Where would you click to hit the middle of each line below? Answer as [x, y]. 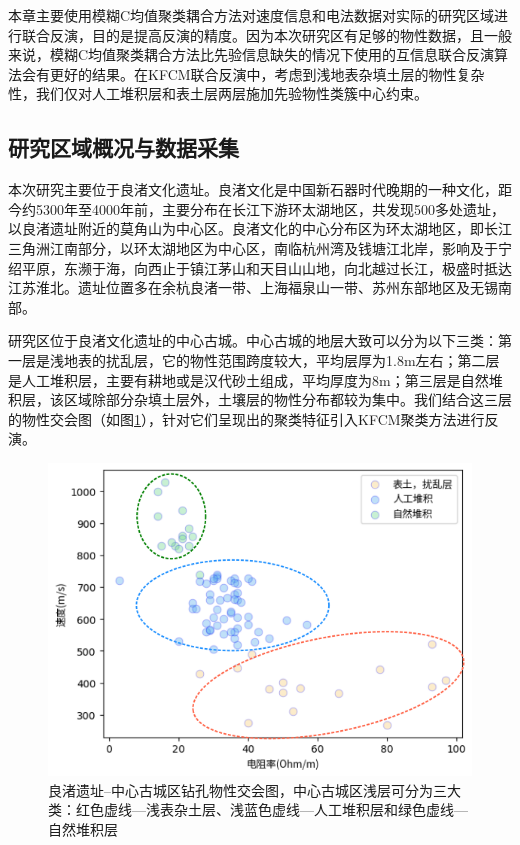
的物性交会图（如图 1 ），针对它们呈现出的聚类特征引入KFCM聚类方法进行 [246, 418]
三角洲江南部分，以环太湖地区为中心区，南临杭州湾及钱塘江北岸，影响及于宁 [260, 247]
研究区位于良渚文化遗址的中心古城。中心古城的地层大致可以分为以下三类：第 [260, 340]
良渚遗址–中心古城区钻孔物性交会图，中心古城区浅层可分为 [240, 789]
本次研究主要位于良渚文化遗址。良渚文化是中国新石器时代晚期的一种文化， [253, 189]
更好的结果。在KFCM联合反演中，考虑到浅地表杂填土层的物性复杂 [267, 73]
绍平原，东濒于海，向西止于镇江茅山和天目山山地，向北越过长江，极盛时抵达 [260, 267]
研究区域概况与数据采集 [123, 147]
